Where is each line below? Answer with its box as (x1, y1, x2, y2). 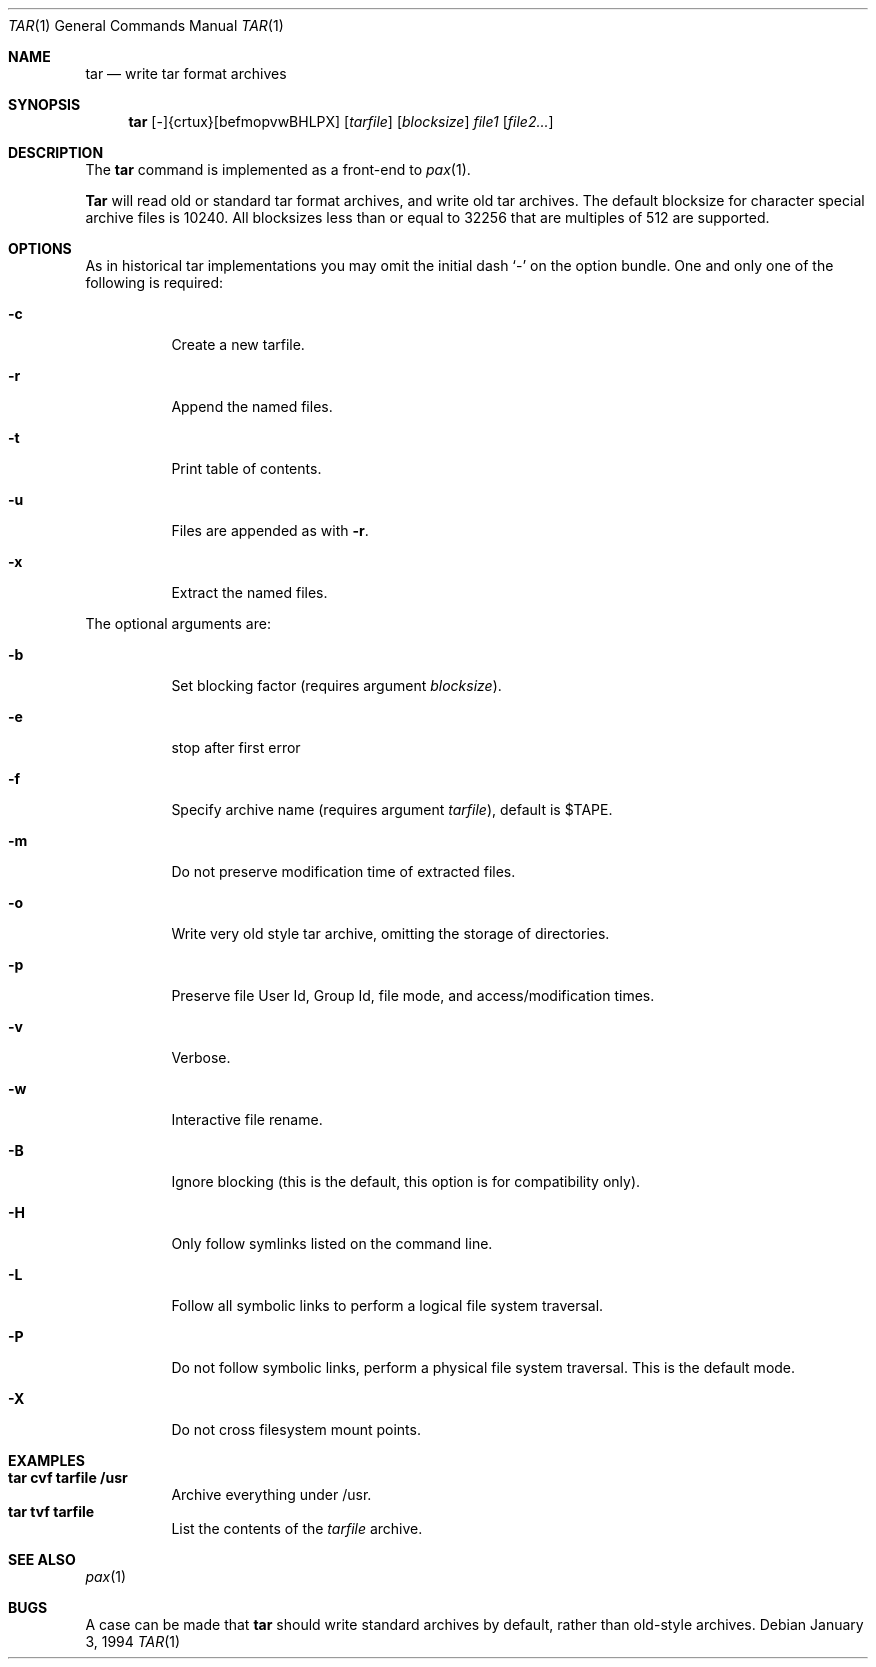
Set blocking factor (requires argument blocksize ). (171, 677, 502, 694)
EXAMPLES (8, 1452, 85, 1469)
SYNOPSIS (8, 96, 81, 113)
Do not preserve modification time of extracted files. (171, 863, 516, 880)
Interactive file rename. (171, 1111, 323, 1128)
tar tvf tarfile (8, 1503, 95, 1520)
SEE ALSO (8, 1551, 76, 1568)
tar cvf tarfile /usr (8, 1469, 128, 1486)
